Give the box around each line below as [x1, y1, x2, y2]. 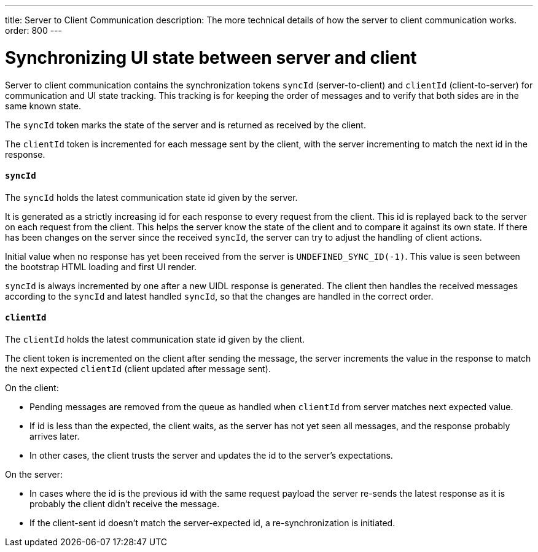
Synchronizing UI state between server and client [5, 47, 417, 68]
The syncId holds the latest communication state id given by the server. [5, 192, 298, 203]
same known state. [5, 100, 81, 111]
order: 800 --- [5, 25, 62, 36]
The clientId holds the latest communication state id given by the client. [5, 333, 305, 344]
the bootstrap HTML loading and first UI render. [5, 261, 197, 272]
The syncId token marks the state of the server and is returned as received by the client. [5, 119, 366, 130]
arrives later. [29, 430, 80, 441]
